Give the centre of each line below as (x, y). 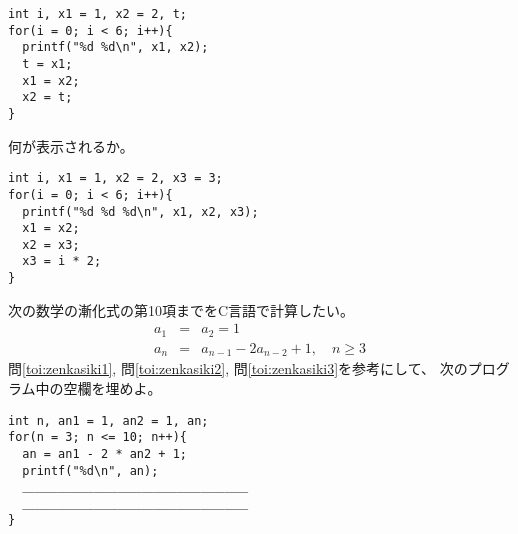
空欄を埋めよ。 (112, 387)
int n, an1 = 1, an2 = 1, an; (108, 420)
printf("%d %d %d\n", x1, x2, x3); (140, 211)
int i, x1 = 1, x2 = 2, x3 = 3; (115, 178)
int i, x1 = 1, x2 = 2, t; (97, 14)
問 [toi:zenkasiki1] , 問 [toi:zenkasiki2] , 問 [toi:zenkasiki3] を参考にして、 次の (238, 368)
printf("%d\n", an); (90, 470)
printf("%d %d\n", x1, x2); (115, 47)
